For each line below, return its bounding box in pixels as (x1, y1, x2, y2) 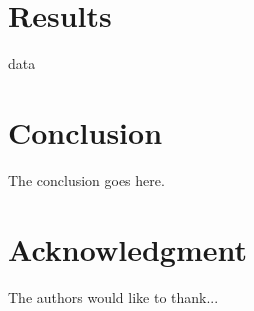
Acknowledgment (8, 228, 247, 269)
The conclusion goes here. (8, 169, 165, 190)
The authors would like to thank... (8, 286, 219, 307)
